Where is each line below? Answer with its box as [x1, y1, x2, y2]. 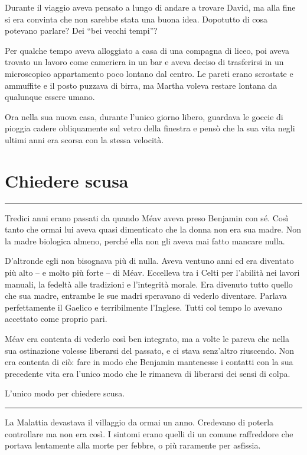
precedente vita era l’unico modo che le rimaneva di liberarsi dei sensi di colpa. [5, 367, 290, 379]
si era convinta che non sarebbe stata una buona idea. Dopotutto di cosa [5, 12, 268, 25]
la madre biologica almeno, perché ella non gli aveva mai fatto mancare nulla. [5, 234, 285, 247]
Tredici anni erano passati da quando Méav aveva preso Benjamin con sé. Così [5, 211, 289, 224]
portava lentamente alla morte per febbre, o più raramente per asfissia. [5, 439, 261, 451]
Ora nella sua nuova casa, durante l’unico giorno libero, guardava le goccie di [5, 110, 283, 122]
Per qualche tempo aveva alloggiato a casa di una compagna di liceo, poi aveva [5, 44, 290, 56]
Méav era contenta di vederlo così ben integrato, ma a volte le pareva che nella [5, 333, 290, 344]
